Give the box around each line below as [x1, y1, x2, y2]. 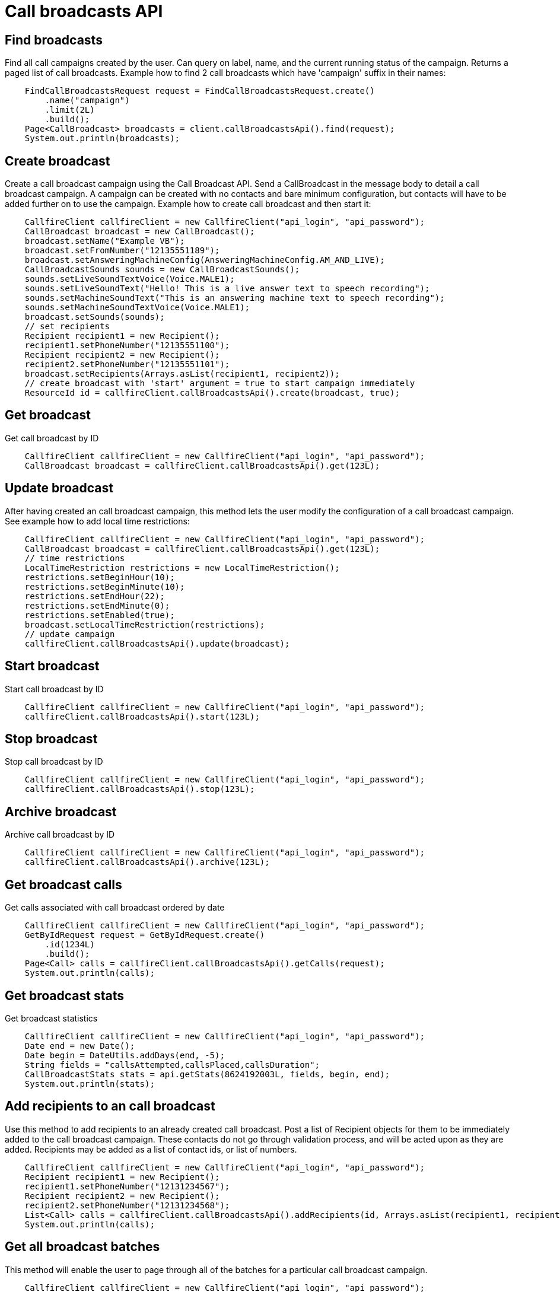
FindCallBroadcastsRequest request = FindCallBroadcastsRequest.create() [24, 86, 375, 96]
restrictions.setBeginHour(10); [24, 572, 175, 582]
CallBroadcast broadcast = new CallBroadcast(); [24, 227, 255, 237]
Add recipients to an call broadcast [5, 1099, 215, 1114]
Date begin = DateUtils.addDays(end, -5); [24, 1050, 225, 1060]
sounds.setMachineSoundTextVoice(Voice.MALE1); [24, 303, 250, 313]
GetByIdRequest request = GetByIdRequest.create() [24, 930, 265, 940]
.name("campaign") [44, 96, 130, 106]
